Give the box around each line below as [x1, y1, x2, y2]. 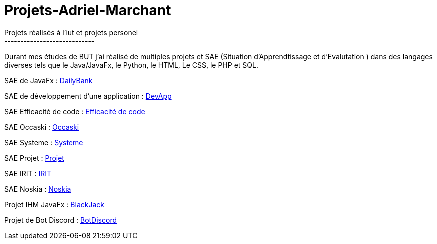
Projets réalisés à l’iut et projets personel [4, 28, 138, 37]
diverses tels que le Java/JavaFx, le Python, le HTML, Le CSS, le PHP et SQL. [4, 60, 258, 69]
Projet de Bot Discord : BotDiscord [4, 215, 117, 224]
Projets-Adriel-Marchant [4, 2, 171, 19]
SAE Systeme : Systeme [4, 138, 83, 147]
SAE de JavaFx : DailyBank [4, 76, 93, 85]
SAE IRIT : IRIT [4, 169, 52, 178]
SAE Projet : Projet [4, 153, 64, 162]
